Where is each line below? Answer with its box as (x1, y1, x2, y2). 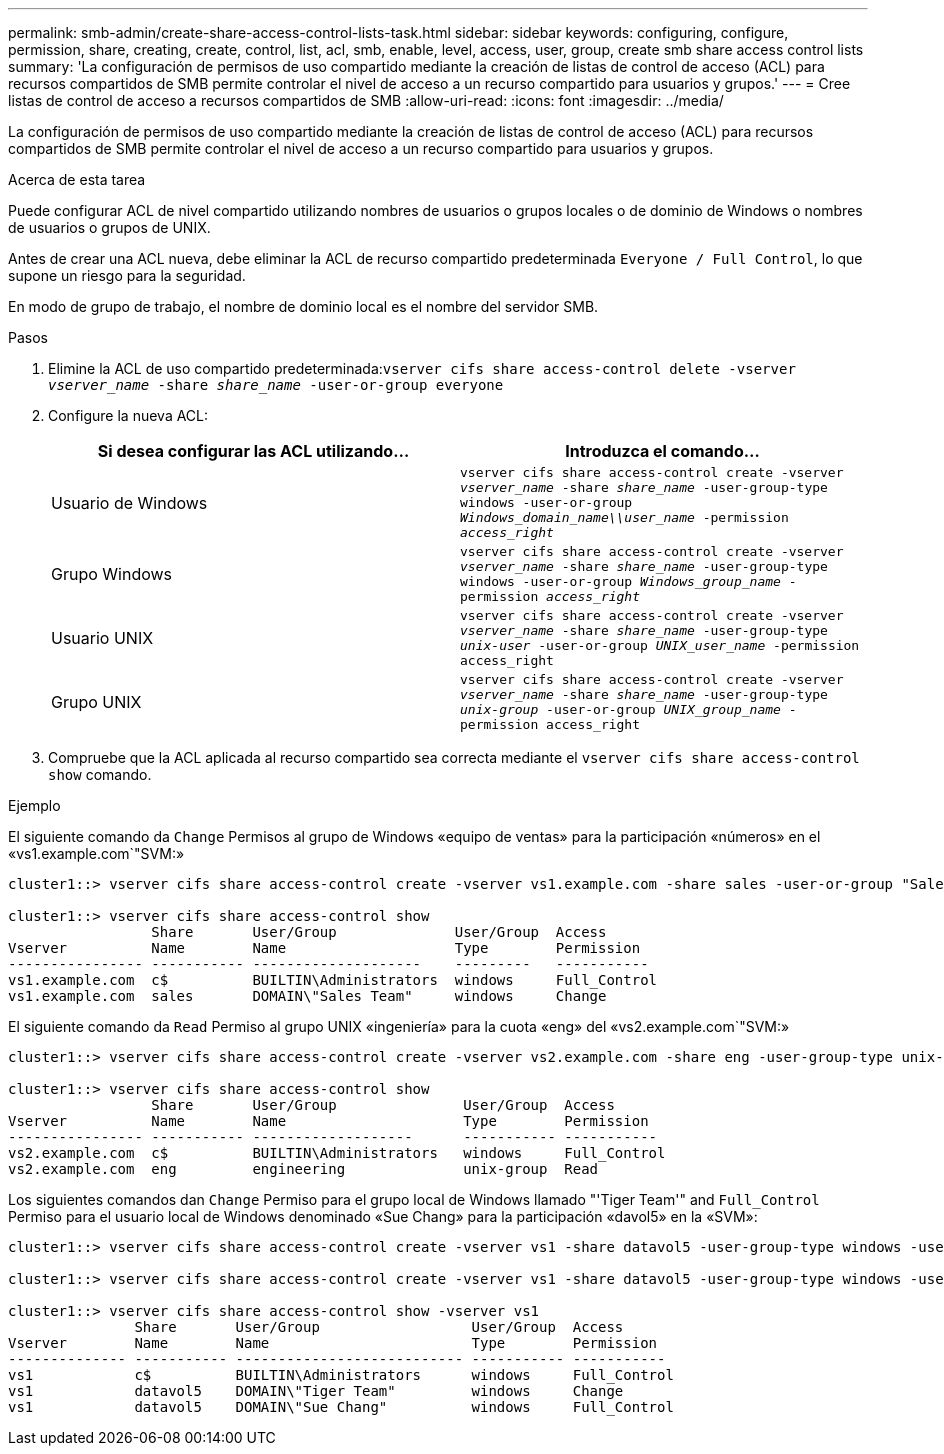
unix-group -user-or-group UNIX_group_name (460, 702, 781, 717)
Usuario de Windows (51, 492, 208, 513)
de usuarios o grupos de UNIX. (8, 219, 211, 236)
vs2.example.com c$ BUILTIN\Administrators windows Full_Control (8, 1145, 666, 1161)
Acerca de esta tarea (8, 171, 146, 188)
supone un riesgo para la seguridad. (8, 267, 246, 284)
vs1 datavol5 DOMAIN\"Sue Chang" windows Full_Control (8, 1399, 674, 1415)
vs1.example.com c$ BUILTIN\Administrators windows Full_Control (8, 972, 658, 988)
